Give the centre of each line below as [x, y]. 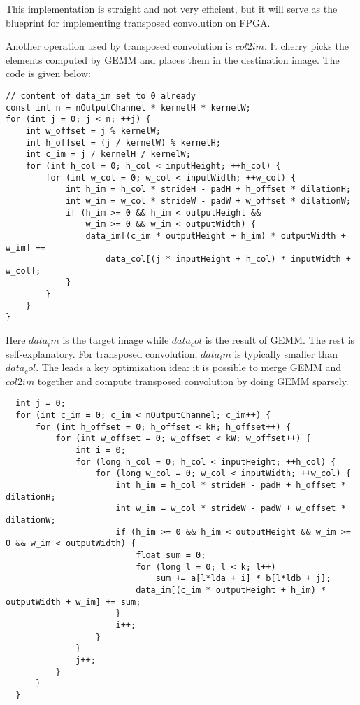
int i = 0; [101, 451]
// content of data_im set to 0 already [101, 96]
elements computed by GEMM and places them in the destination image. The [173, 59]
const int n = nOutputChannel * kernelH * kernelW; [128, 107]
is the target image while [116, 340]
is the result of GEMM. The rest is [280, 340]
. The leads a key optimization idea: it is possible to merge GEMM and [189, 367]
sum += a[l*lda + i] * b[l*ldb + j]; [243, 579]
